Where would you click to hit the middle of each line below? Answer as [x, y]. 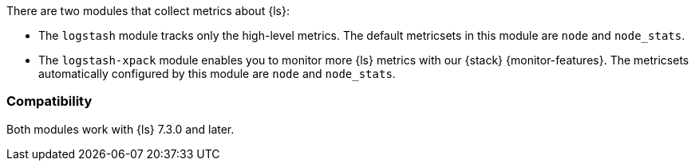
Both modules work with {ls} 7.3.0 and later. [120, 129]
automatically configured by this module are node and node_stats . [217, 74]
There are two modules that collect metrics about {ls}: [148, 11]
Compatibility [49, 101]
